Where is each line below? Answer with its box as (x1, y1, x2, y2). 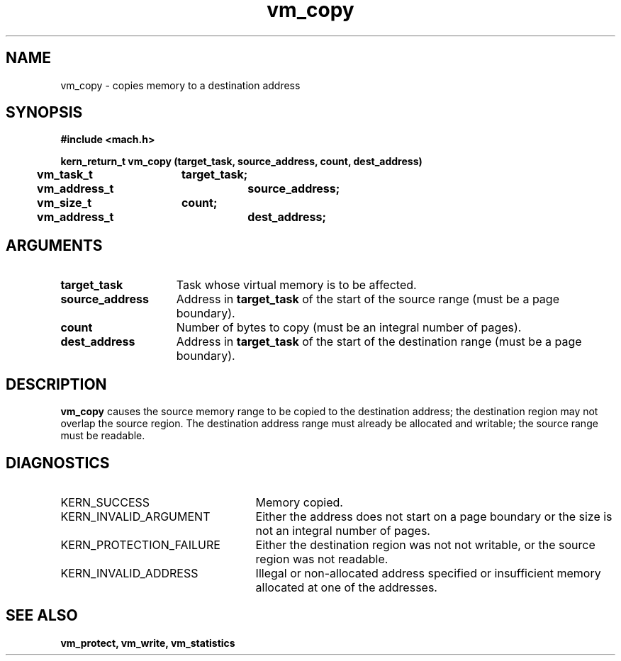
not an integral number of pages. (255, 523, 430, 538)
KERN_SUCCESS (60, 495, 150, 509)
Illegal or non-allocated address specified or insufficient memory (255, 565, 601, 580)
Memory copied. (255, 495, 343, 509)
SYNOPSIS (6, 103, 83, 122)
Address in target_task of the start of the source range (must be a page (176, 292, 559, 307)
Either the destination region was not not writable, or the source (255, 537, 595, 552)
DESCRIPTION (6, 375, 107, 393)
